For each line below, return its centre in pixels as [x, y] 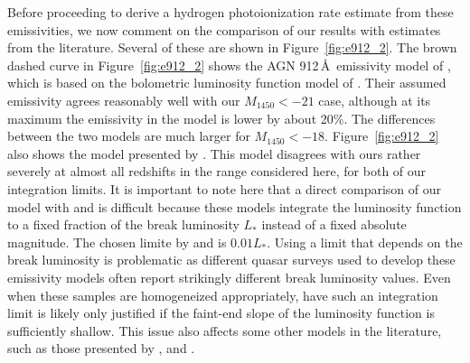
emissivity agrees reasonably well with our [124, 100]
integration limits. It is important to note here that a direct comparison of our [224, 188]
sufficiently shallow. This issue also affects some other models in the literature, [225, 330]
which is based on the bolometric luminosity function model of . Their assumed [227, 83]
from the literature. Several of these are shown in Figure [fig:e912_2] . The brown [232, 47]
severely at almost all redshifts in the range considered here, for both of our [217, 171]
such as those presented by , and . [101, 348]
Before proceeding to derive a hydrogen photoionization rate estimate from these [230, 12]
